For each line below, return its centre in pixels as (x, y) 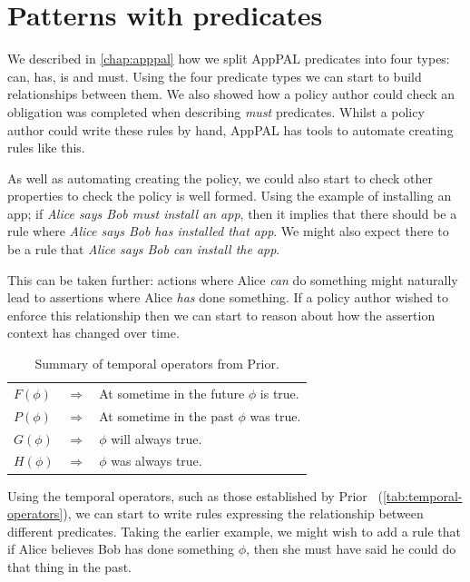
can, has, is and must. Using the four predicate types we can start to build (215, 76)
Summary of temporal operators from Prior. (157, 364)
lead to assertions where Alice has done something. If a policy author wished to (228, 297)
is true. (279, 393)
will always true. (157, 438)
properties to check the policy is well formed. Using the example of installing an (230, 196)
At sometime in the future (172, 393)
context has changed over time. (93, 333)
